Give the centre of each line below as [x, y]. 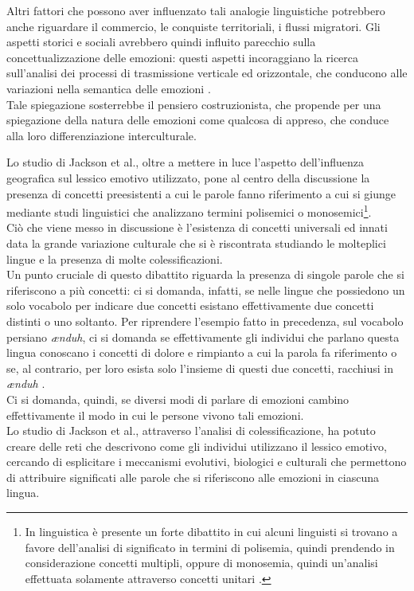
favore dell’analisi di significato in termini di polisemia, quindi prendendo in [210, 547]
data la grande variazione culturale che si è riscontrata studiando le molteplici [196, 243]
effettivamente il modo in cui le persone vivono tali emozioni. [155, 415]
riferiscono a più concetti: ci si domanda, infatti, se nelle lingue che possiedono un [206, 290]
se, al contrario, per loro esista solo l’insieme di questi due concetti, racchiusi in [200, 368]
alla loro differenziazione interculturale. [102, 135]
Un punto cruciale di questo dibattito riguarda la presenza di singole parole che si [205, 274]
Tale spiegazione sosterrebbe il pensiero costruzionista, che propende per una [194, 104]
